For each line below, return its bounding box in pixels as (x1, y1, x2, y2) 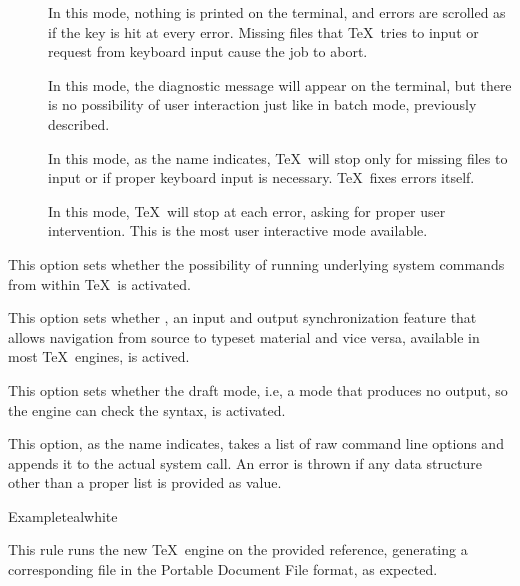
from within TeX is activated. (8, 273, 191, 294)
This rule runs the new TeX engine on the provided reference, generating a (8, 539, 468, 560)
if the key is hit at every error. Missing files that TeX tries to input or (48, 21, 479, 42)
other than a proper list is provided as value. (8, 472, 282, 493)
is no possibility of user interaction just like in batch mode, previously (48, 94, 477, 115)
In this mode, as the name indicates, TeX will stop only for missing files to (48, 147, 508, 168)
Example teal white (8, 505, 118, 526)
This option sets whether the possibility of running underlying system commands (8, 253, 505, 274)
